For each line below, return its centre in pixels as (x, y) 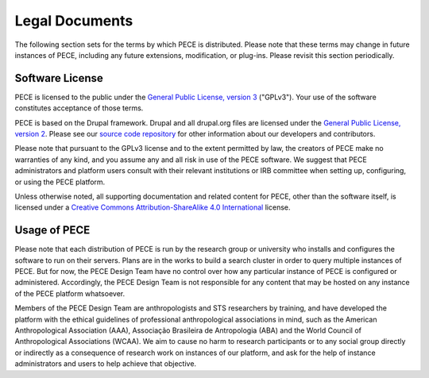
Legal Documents (74, 21)
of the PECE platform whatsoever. (70, 293)
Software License (59, 78)
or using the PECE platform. (60, 182)
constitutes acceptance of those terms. (79, 108)
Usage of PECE (52, 230)
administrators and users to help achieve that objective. (106, 364)
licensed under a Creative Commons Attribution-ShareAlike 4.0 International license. (153, 207)
